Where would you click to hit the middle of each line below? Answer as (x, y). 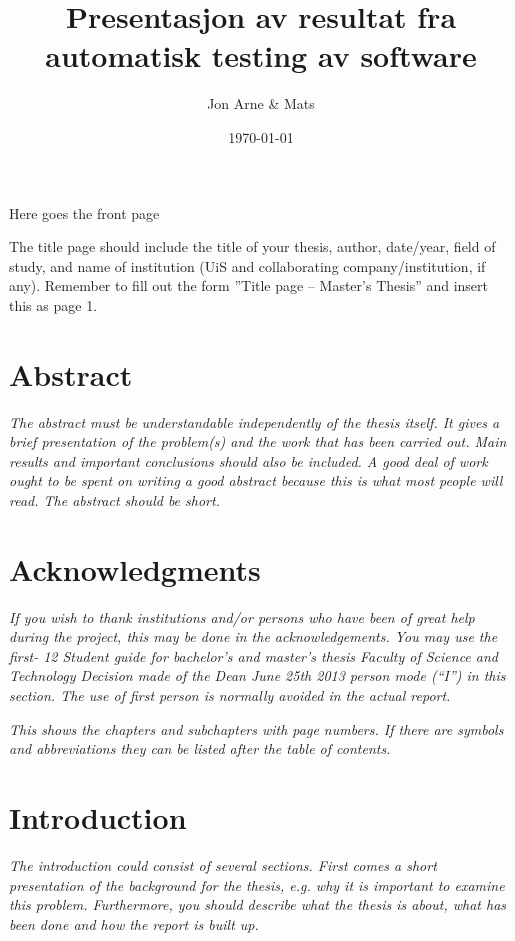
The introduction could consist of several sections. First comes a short (223, 864)
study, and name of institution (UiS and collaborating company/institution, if (247, 265)
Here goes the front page (84, 212)
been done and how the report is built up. (134, 923)
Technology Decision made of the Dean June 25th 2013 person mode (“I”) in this (257, 675)
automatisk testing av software (261, 55)
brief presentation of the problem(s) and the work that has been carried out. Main (258, 441)
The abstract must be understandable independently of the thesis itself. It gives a (254, 421)
